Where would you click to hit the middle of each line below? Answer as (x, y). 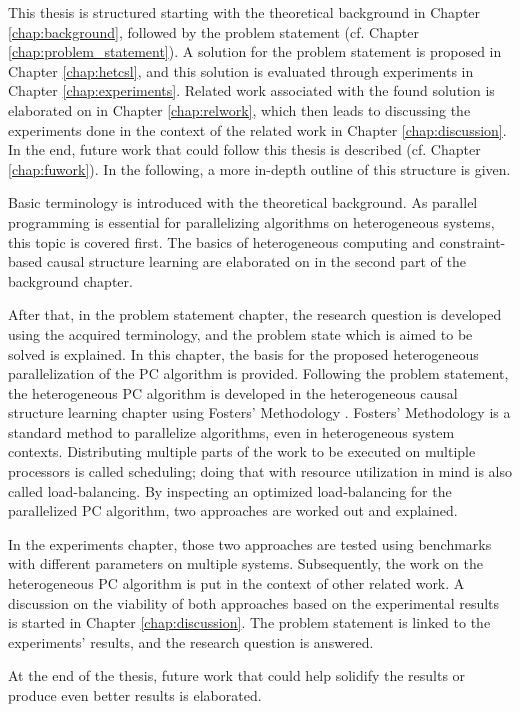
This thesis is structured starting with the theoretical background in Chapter (244, 12)
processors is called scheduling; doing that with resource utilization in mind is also (260, 471)
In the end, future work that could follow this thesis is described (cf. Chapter (244, 149)
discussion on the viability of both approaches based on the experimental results (254, 602)
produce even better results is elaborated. (135, 695)
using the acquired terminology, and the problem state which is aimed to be (240, 333)
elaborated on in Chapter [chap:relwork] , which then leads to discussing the (239, 109)
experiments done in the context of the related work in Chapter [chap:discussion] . (257, 129)
